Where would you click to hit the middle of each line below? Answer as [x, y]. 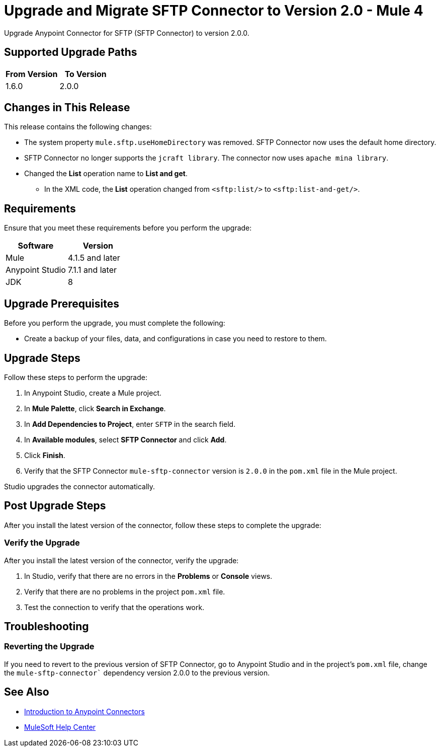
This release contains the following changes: [78, 127]
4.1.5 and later [94, 258]
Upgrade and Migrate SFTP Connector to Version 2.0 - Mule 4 [214, 11]
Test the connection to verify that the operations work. [114, 607]
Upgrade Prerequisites [62, 304]
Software [36, 246]
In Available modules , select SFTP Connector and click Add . [125, 439]
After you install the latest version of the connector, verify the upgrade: [121, 560]
